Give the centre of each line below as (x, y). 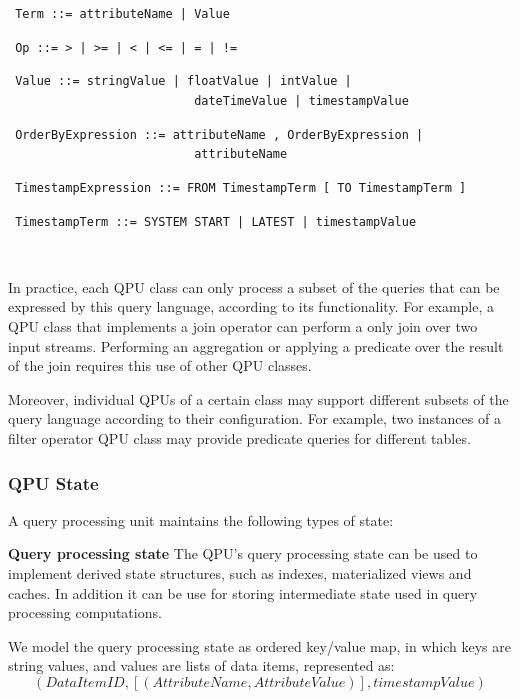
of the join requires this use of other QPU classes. (160, 365)
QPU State (53, 482)
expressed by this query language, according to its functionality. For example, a (251, 306)
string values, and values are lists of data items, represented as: (201, 665)
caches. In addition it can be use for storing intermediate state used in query (243, 592)
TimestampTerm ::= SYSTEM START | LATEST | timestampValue (216, 221)
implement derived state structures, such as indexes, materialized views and (240, 573)
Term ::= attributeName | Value (122, 14)
